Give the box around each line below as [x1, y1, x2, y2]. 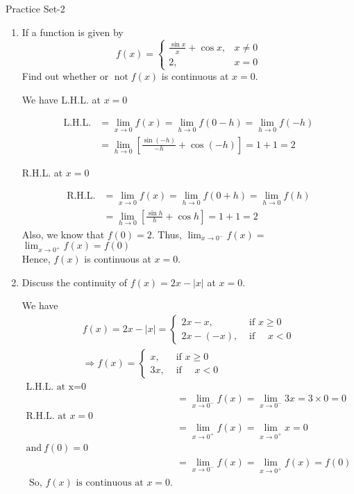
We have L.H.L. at [22, 92, 101, 106]
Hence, [22, 252, 51, 266]
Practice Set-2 [6, 1, 65, 15]
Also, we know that [22, 227, 105, 241]
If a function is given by [22, 24, 124, 39]
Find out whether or [22, 69, 109, 83]
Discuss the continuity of [22, 274, 128, 289]
